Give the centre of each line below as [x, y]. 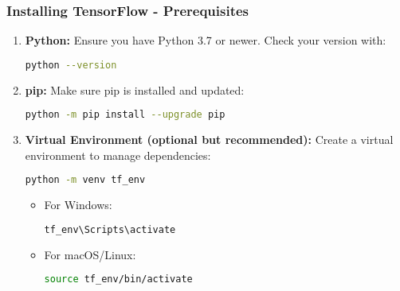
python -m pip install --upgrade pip [125, 115]
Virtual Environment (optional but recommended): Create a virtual [209, 140]
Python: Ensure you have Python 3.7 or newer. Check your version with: [206, 40]
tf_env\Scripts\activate [110, 229]
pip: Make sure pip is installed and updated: [135, 89]
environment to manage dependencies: [118, 155]
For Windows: [78, 205]
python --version [71, 65]
